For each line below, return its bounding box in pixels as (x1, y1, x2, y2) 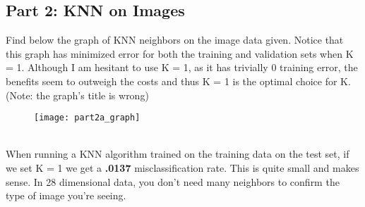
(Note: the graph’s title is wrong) (6, 87, 149, 102)
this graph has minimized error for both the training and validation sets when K (6, 46, 354, 61)
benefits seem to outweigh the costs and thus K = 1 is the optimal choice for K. (6, 73, 351, 88)
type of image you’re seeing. (6, 188, 126, 203)
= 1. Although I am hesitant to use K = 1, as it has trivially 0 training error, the (6, 60, 358, 75)
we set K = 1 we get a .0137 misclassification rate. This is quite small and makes (6, 161, 359, 175)
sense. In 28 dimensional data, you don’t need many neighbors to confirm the (6, 174, 340, 189)
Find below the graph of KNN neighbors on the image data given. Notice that (6, 32, 344, 47)
